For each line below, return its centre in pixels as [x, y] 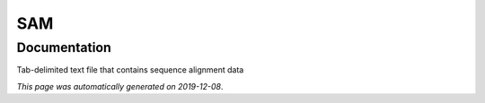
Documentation [64, 47]
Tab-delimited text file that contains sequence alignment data [130, 70]
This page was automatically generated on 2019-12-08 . [120, 86]
